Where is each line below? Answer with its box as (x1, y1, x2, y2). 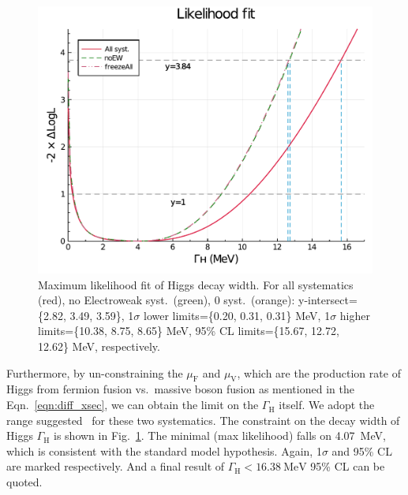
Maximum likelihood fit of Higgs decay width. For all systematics (38, 276, 354, 292)
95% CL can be (310, 458, 385, 475)
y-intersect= (298, 292, 357, 308)
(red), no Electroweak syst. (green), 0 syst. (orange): (38, 292, 295, 308)
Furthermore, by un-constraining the (6, 364, 183, 381)
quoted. (6, 474, 43, 490)
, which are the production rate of (237, 364, 401, 381)
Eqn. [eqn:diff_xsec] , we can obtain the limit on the (6, 396, 259, 413)
